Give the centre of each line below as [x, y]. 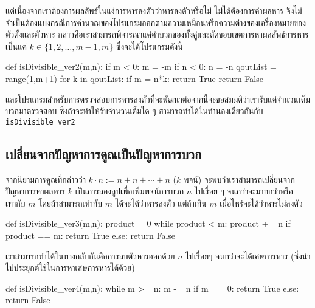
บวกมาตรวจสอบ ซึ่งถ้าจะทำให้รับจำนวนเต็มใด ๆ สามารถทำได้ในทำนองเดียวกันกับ [134, 111]
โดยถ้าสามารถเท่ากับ [71, 203]
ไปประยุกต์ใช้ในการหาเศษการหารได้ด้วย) [70, 268]
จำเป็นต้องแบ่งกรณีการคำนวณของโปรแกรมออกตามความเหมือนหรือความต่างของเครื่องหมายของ [156, 22]
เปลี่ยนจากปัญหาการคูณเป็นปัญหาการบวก [104, 153]
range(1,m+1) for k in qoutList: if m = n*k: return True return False [134, 78]
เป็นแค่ [16, 46]
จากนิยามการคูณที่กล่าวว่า [46, 179]
